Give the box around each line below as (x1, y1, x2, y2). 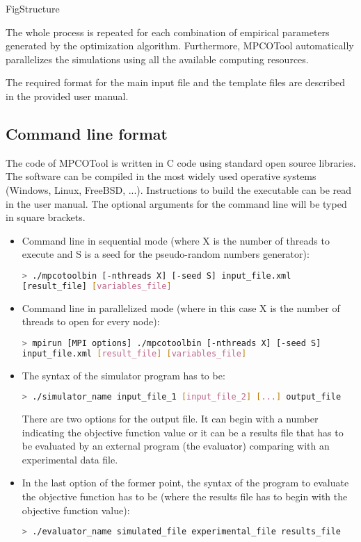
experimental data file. (22, 452, 118, 466)
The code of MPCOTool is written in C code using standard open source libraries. (6, 155, 356, 170)
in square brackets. (6, 210, 86, 224)
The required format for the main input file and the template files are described (6, 75, 346, 90)
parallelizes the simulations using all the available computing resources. (6, 51, 309, 66)
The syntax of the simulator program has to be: (22, 368, 225, 382)
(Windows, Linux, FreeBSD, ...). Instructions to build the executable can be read (6, 182, 351, 197)
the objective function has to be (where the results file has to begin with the (22, 489, 348, 504)
